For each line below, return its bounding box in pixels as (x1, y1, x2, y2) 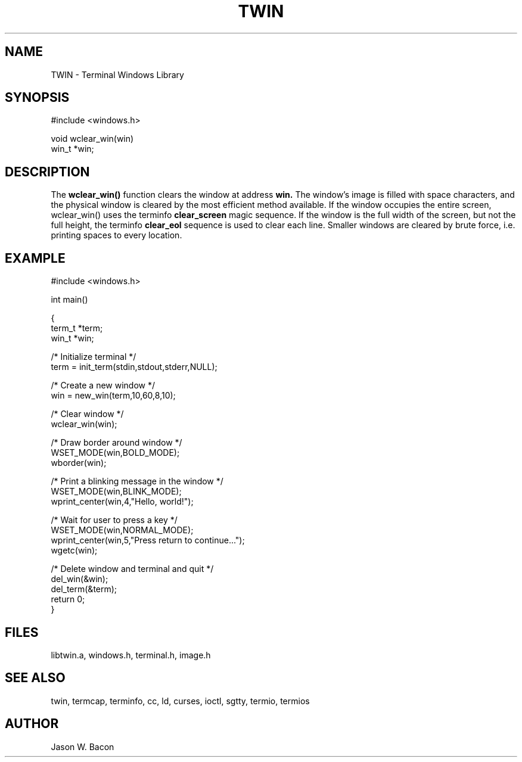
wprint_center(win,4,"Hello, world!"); (51, 496, 194, 507)
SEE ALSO (5, 670, 66, 686)
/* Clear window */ (51, 409, 124, 419)
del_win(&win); (51, 574, 108, 584)
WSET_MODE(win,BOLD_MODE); (51, 447, 180, 458)
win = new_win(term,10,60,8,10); (51, 390, 176, 401)
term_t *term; (51, 323, 103, 334)
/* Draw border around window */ (51, 437, 182, 448)
